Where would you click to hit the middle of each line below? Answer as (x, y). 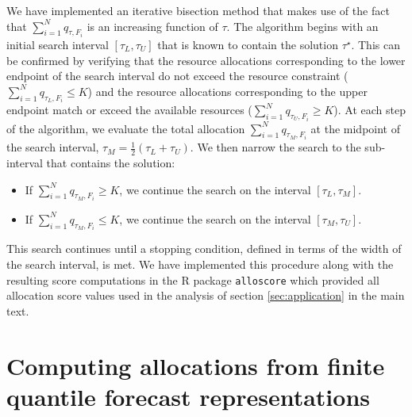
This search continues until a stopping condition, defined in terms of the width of (204, 249)
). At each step (370, 110)
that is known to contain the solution (248, 45)
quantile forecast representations (188, 396)
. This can (375, 45)
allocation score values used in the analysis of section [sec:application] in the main (206, 295)
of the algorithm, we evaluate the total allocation (126, 128)
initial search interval (58, 45)
